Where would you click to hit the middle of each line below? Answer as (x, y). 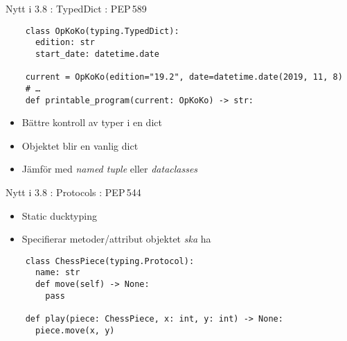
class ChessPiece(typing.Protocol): (110, 261)
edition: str (65, 43)
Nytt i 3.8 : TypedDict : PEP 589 (76, 8)
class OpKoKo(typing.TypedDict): (102, 31)
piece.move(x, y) (75, 330)
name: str (57, 273)
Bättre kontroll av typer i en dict (92, 122)
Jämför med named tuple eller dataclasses (110, 169)
